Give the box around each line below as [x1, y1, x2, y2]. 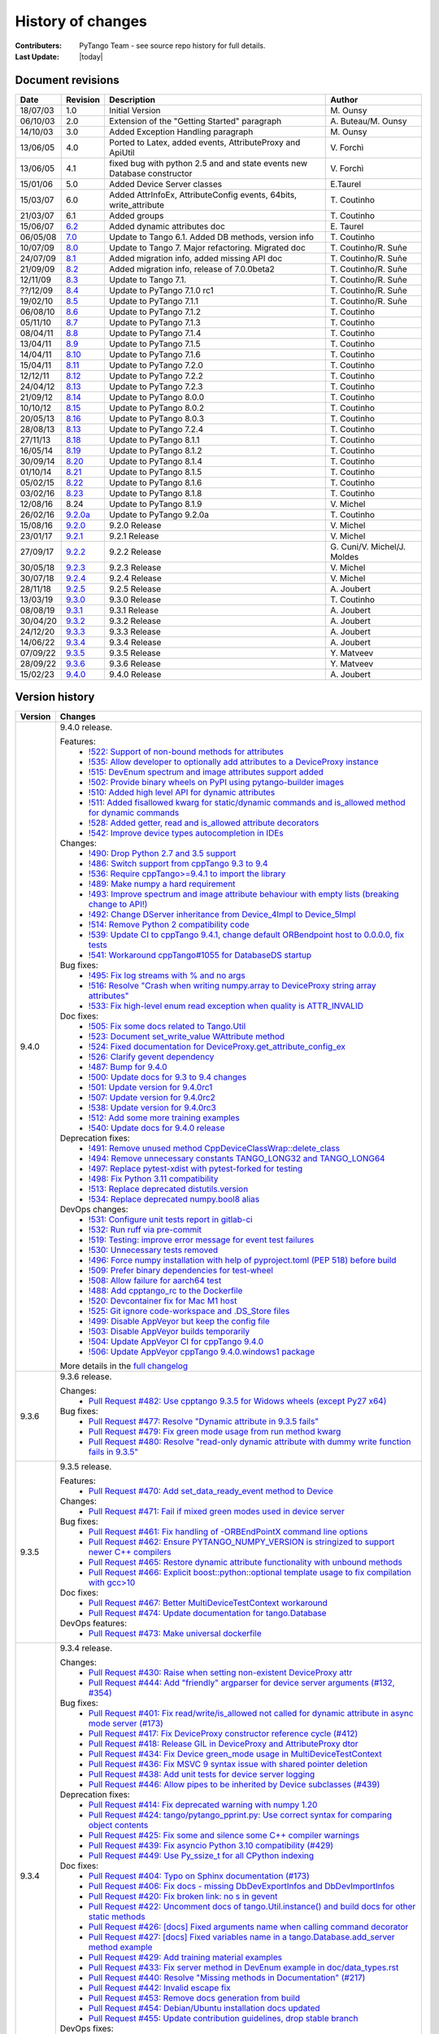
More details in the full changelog [59, 1360, 189, 1372]
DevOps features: [59, 1617, 128, 1629]
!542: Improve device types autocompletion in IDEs [88, 827, 284, 839]
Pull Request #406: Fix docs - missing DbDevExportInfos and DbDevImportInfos [88, 1880, 395, 1892]
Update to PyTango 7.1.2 [109, 306, 201, 317]
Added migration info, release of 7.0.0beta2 [109, 263, 276, 274]
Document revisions [15, 73, 120, 87]
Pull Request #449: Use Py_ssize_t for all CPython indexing [88, 1850, 315, 1862]
